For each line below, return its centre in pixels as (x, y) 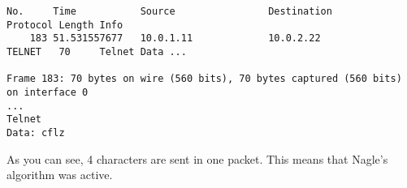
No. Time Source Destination (169, 11)
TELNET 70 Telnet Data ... (97, 51)
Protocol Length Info (65, 25)
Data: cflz (36, 132)
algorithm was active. (60, 175)
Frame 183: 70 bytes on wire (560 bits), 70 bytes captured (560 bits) (204, 79)
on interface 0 (48, 92)
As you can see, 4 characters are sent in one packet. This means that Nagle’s (197, 158)
